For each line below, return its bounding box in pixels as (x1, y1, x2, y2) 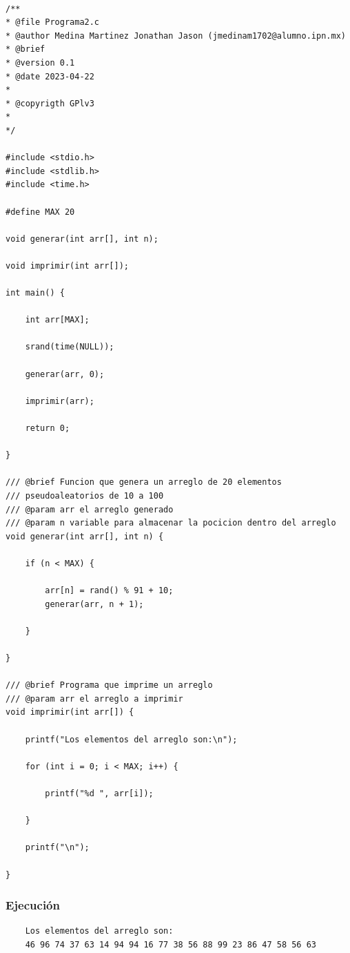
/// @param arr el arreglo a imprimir (6, 693, 183, 704)
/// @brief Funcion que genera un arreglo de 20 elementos (6, 477, 282, 488)
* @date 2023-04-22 (6, 71, 94, 81)
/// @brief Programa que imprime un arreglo (6, 680, 213, 691)
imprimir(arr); (25, 396, 94, 406)
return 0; (25, 423, 70, 433)
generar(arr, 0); (25, 369, 105, 379)
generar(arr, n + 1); (45, 599, 144, 609)
